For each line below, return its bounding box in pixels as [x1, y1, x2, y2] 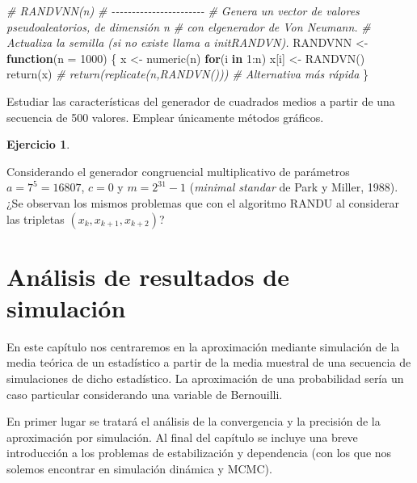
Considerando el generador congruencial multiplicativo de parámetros [6, 162, 350, 179]
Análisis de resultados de [6, 259, 290, 292]
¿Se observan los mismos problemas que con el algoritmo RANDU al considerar [6, 194, 399, 211]
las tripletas [6, 210, 65, 227]
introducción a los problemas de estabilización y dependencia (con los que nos [6, 444, 392, 461]
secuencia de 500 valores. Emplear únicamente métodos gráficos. [6, 108, 324, 125]
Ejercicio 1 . [6, 136, 70, 153]
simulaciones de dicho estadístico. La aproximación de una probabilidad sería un [6, 370, 404, 387]
